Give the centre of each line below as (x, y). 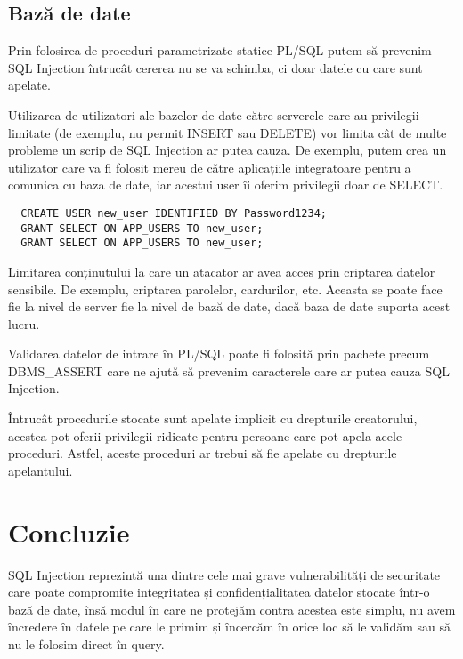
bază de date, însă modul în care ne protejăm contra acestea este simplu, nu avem (232, 609)
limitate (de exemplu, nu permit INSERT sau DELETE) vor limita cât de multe (227, 132)
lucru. (24, 323)
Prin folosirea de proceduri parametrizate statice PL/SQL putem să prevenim (220, 50)
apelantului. (41, 470)
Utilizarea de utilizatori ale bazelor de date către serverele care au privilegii (214, 114)
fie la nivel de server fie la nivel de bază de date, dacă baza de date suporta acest (229, 306)
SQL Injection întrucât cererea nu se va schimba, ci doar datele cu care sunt (215, 67)
